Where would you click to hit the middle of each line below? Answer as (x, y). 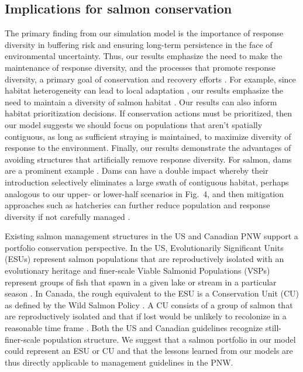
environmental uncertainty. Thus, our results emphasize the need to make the (144, 56)
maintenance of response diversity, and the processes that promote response (140, 67)
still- (273, 328)
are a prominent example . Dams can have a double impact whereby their (137, 170)
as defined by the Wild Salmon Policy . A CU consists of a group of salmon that (149, 304)
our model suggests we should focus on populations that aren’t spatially (134, 124)
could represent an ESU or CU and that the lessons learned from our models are (149, 351)
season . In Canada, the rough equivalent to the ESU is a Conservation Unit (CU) (152, 293)
